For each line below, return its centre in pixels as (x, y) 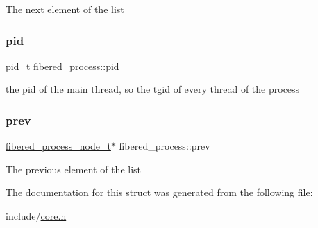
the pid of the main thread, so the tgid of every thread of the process (153, 89)
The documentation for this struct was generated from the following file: (159, 192)
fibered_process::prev (165, 146)
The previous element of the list (74, 169)
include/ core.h (36, 216)
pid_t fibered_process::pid (62, 65)
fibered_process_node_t (58, 146)
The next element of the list (65, 9)
